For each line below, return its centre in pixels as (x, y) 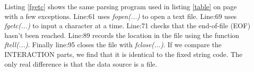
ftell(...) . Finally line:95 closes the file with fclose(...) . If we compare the (113, 45)
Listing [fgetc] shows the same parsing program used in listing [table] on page (121, 6)
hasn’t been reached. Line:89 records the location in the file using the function (122, 35)
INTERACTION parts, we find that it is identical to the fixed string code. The (124, 54)
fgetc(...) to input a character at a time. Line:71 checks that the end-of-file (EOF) (127, 26)
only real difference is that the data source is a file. (81, 63)
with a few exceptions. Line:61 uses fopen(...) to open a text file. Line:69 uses (121, 16)
